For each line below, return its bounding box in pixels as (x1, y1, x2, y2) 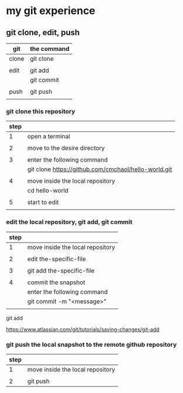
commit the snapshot (27, 278, 86, 286)
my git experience (6, 4, 95, 18)
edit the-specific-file (27, 255, 87, 263)
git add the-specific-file (27, 266, 95, 275)
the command (30, 45, 70, 53)
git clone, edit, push (6, 28, 80, 37)
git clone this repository (6, 107, 75, 115)
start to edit (27, 198, 60, 206)
